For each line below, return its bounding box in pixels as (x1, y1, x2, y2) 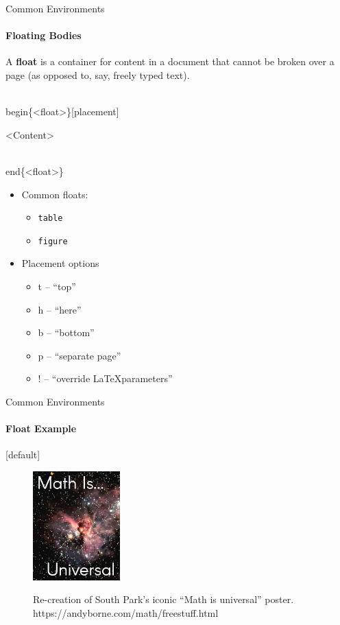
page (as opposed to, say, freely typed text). (5, 67, 190, 82)
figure (38, 236, 68, 246)
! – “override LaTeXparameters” (38, 371, 173, 386)
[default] (5, 447, 40, 462)
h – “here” (38, 302, 82, 316)
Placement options (21, 256, 99, 270)
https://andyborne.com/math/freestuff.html (33, 606, 219, 620)
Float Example (5, 421, 77, 436)
